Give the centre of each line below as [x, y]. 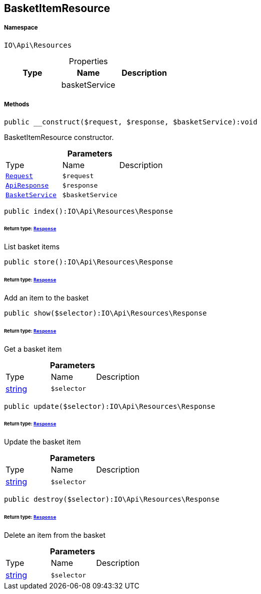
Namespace [21, 28]
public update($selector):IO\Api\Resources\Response [110, 406]
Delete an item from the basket [55, 535]
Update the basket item [43, 442]
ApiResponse [27, 185]
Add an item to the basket [46, 298]
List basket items [32, 247]
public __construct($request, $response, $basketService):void [131, 122]
